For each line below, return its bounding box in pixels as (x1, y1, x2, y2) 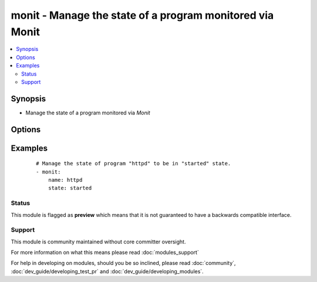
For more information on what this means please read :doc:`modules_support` (11, 249, 199, 256)
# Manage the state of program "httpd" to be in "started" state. (36, 160, 231, 167)
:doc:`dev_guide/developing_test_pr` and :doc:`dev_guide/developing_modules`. (11, 267, 204, 275)
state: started (48, 185, 92, 192)
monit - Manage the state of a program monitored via (11, 9, 274, 22)
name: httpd (48, 176, 83, 184)
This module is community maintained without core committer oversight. (11, 238, 186, 245)
